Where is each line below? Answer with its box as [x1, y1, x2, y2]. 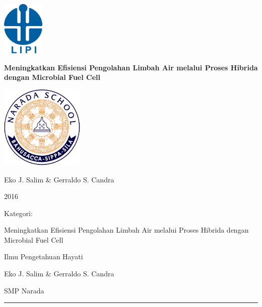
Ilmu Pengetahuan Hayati [4, 251, 83, 262]
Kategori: [4, 208, 33, 218]
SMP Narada [4, 285, 44, 295]
